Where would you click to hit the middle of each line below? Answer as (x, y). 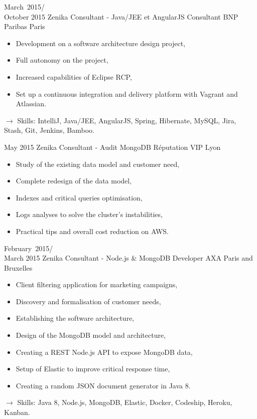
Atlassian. (31, 103)
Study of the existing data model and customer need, (98, 164)
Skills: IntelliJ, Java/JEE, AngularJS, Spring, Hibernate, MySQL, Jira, (127, 120)
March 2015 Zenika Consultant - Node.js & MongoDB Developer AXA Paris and (128, 258)
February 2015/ (29, 248)
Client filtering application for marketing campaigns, (97, 284)
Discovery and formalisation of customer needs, (88, 301)
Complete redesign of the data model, (74, 181)
